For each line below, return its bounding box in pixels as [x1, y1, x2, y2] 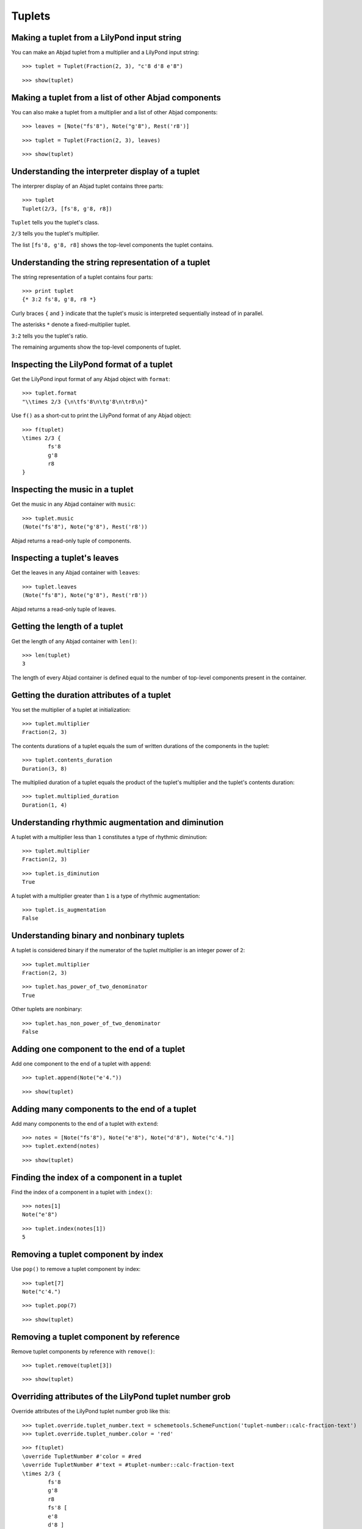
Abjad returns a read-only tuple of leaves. [11, 605, 117, 613]
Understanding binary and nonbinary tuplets [11, 930, 185, 941]
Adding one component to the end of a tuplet [11, 1043, 186, 1054]
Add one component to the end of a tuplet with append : [11, 1060, 152, 1067]
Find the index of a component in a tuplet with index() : [11, 1188, 153, 1196]
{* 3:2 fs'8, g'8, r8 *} [22, 296, 96, 303]
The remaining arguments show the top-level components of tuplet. [11, 343, 181, 351]
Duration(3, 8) [22, 765, 68, 772]
